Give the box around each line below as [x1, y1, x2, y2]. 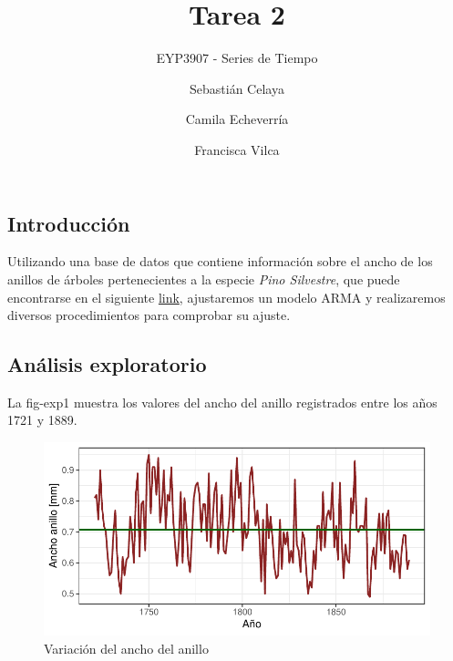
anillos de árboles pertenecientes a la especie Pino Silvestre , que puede [7, 269, 400, 288]
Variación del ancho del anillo [44, 638, 209, 657]
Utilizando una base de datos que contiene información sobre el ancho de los [7, 252, 433, 271]
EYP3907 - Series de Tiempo [156, 48, 318, 67]
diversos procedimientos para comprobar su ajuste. [7, 305, 291, 325]
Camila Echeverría [185, 109, 289, 129]
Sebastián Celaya [190, 78, 284, 98]
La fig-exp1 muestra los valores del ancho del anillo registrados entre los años [7, 392, 438, 411]
